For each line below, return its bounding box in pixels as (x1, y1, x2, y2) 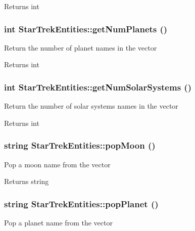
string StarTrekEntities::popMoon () (4, 139, 156, 152)
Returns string (4, 176, 49, 187)
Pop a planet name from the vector (4, 217, 113, 228)
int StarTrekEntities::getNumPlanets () (4, 22, 168, 35)
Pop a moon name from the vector (4, 159, 111, 169)
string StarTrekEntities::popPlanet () (4, 197, 159, 210)
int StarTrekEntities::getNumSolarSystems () (4, 80, 191, 93)
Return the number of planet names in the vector (4, 42, 157, 53)
